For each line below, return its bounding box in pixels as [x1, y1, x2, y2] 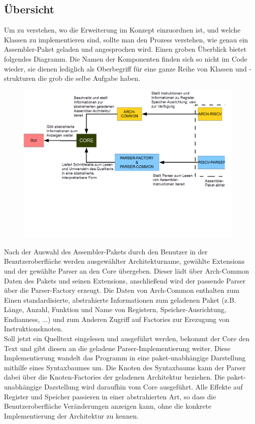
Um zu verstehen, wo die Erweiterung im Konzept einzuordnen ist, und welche [4, 25, 241, 35]
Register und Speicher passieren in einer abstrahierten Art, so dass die [4, 391, 216, 401]
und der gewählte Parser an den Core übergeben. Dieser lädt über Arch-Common [4, 265, 249, 276]
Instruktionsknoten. [4, 323, 63, 334]
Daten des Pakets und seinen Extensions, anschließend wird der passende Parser [4, 275, 246, 285]
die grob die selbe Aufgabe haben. [38, 73, 140, 83]
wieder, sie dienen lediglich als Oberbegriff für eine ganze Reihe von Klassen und [4, 63, 247, 73]
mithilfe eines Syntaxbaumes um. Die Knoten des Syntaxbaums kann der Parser [4, 362, 246, 372]
